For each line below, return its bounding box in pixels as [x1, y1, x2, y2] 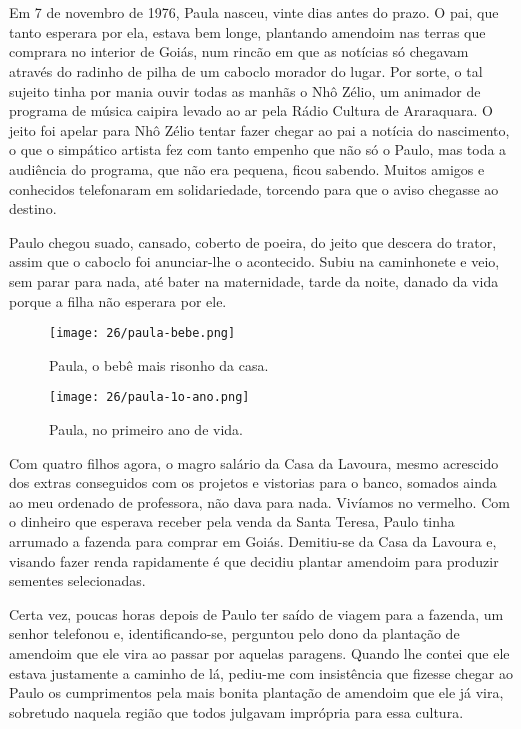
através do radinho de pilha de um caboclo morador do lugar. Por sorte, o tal [9, 60, 483, 81]
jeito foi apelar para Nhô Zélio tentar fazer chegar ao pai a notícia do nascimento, [9, 119, 510, 140]
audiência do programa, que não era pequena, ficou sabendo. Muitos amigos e [9, 158, 485, 179]
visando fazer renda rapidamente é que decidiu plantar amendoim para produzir [9, 550, 499, 571]
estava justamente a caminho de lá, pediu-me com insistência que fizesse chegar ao [9, 662, 514, 683]
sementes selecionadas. [9, 570, 146, 591]
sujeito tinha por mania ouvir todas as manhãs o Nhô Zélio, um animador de [9, 80, 481, 101]
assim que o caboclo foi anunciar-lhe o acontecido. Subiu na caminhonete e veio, [9, 251, 500, 272]
